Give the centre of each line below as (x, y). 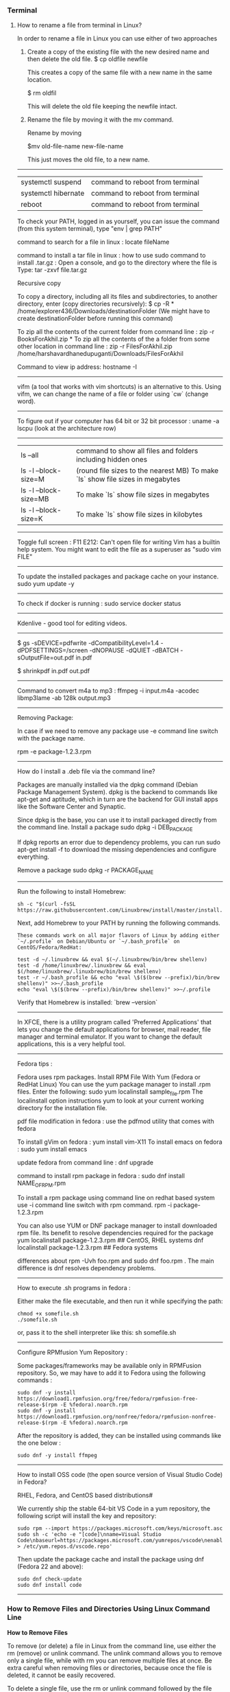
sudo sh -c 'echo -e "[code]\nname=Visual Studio (89, 1535)
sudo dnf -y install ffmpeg (57, 1456)
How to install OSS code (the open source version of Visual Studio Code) (120, 1475)
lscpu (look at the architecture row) (66, 429)
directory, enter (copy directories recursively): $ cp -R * (95, 304)
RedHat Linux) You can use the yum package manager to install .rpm (114, 1084)
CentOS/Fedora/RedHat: (49, 947)
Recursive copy (39, 283)
